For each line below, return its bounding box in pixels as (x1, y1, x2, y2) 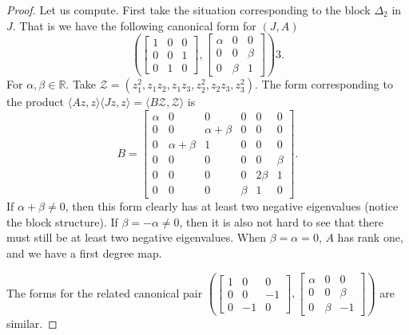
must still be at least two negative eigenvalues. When (6, 229, 266, 246)
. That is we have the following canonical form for (12, 17, 256, 33)
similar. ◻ (6, 314, 58, 331)
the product (6, 93, 65, 110)
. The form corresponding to (255, 76, 393, 93)
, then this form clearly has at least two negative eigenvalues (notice (65, 198, 399, 215)
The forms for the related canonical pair (6, 284, 203, 301)
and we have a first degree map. (6, 244, 162, 261)
